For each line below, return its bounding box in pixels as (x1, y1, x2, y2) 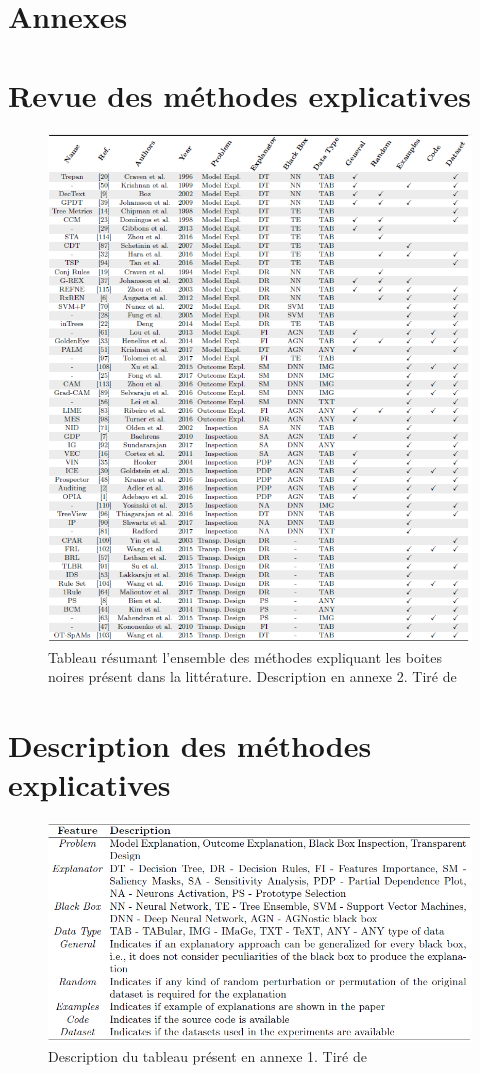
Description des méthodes (8, 725, 372, 766)
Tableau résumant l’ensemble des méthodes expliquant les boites (48, 646, 443, 667)
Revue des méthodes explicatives (8, 74, 471, 115)
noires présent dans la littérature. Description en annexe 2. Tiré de (48, 666, 457, 687)
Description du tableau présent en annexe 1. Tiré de (48, 1046, 367, 1067)
